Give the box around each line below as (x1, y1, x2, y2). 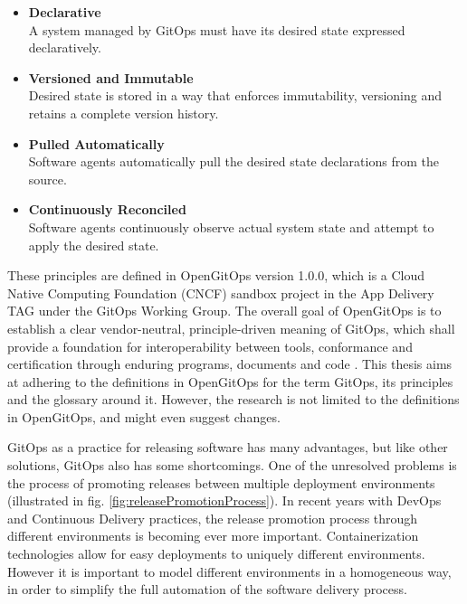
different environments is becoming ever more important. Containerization (7, 526, 419, 545)
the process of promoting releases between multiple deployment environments (7, 473, 435, 492)
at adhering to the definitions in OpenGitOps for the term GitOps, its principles (7, 372, 453, 391)
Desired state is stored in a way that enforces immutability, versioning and (28, 86, 442, 105)
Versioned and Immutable (28, 68, 194, 87)
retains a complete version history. (28, 103, 219, 122)
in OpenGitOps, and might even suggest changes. (7, 407, 281, 426)
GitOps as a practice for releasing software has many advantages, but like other (7, 438, 448, 457)
